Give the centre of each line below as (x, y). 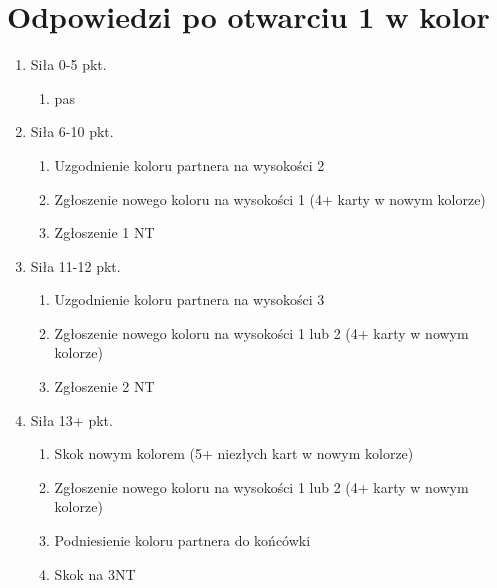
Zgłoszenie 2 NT (104, 386)
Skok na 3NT (95, 573)
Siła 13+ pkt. (71, 419)
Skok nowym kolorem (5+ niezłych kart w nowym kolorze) (234, 453)
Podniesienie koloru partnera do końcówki (182, 540)
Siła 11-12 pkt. (75, 265)
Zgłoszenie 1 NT (104, 232)
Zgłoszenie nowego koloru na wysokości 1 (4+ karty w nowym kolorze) (270, 198)
